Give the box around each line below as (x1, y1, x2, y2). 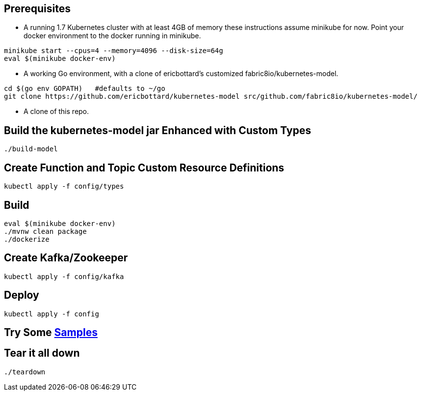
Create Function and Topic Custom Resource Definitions (4, 161, 285, 174)
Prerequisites (4, 2, 71, 15)
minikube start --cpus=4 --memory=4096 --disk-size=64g (4, 47, 223, 55)
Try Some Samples (4, 326, 98, 339)
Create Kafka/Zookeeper (4, 252, 128, 264)
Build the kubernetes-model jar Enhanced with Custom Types (4, 124, 311, 137)
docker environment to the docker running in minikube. (24, 31, 201, 40)
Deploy (4, 289, 39, 302)
